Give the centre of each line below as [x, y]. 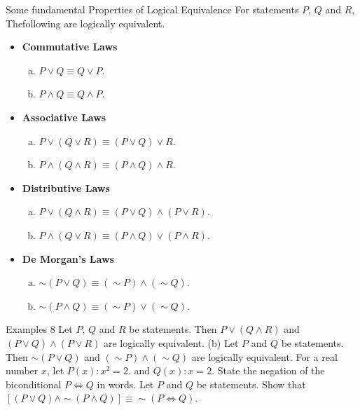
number [22, 370]
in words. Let [125, 384]
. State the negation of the [268, 370]
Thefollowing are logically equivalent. [85, 23]
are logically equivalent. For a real [264, 356]
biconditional [34, 384]
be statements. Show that [251, 384]
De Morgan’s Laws [68, 258]
